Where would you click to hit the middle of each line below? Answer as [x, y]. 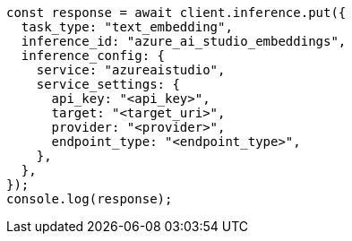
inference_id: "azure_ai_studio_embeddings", [184, 41]
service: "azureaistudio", [131, 70]
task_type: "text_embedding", [127, 27]
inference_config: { [93, 56]
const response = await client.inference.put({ [176, 13]
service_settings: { [108, 84]
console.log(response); [90, 199]
